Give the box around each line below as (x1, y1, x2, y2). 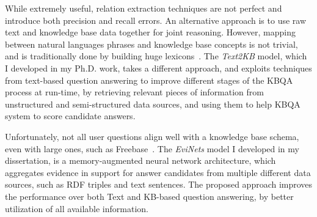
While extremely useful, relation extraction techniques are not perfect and (5, 2, 282, 14)
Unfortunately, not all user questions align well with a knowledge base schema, (5, 130, 299, 142)
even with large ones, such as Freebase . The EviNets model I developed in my (5, 142, 299, 155)
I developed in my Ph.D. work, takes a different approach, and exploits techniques (5, 61, 312, 74)
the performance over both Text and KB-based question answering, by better (5, 189, 294, 202)
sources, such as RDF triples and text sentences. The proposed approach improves (5, 178, 313, 191)
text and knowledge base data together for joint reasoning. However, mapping (5, 26, 296, 39)
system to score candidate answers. (5, 109, 136, 122)
